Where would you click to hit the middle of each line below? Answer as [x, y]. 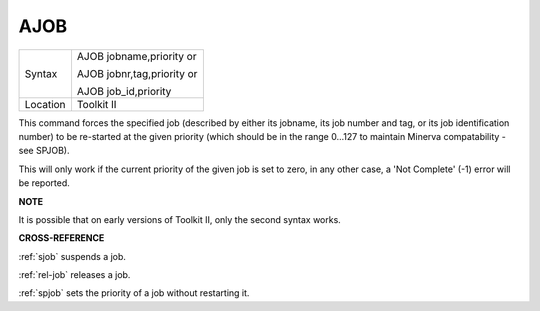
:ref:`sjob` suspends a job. [72, 256]
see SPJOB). [44, 151]
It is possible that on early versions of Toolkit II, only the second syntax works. [180, 219]
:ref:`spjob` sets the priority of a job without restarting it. [134, 293]
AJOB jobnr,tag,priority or [137, 73]
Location [45, 104]
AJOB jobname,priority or [136, 56]
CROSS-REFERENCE [61, 238]
